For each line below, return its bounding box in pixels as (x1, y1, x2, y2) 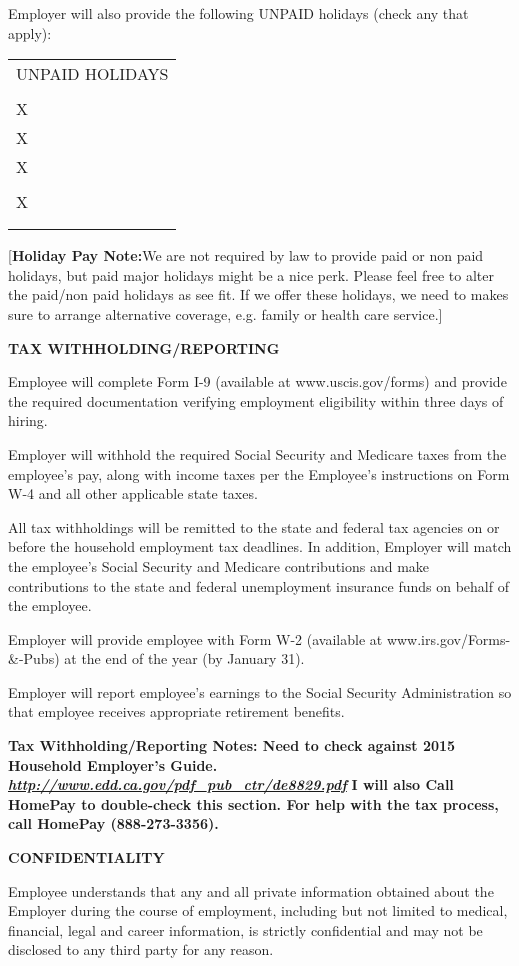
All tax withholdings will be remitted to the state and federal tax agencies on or (8, 516, 500, 537)
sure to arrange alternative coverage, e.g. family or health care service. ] (8, 303, 443, 324)
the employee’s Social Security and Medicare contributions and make (8, 555, 430, 576)
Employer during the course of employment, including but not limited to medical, (8, 900, 508, 921)
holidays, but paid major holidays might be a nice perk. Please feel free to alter (8, 264, 494, 285)
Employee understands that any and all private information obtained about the (8, 880, 494, 901)
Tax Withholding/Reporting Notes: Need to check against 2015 (8, 735, 456, 756)
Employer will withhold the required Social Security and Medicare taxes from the (8, 443, 507, 464)
